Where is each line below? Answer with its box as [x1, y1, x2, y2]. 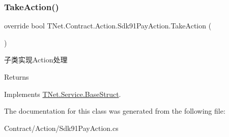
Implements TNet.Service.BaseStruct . [4, 88, 121, 99]
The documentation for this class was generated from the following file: [4, 106, 225, 116]
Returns [4, 72, 29, 82]
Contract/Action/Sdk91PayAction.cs [4, 122, 119, 133]
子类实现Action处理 [4, 54, 68, 65]
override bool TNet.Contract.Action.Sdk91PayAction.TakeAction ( [4, 20, 212, 31]
